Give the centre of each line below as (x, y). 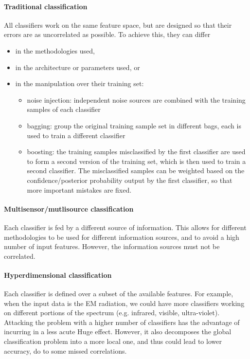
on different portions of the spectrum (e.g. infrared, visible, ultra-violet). (112, 313)
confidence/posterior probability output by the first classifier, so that (130, 180)
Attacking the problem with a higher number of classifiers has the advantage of (122, 322)
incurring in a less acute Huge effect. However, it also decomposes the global (118, 332)
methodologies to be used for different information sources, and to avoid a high (122, 237)
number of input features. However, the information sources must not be (112, 246)
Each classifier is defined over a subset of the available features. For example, (119, 294)
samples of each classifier (64, 109)
